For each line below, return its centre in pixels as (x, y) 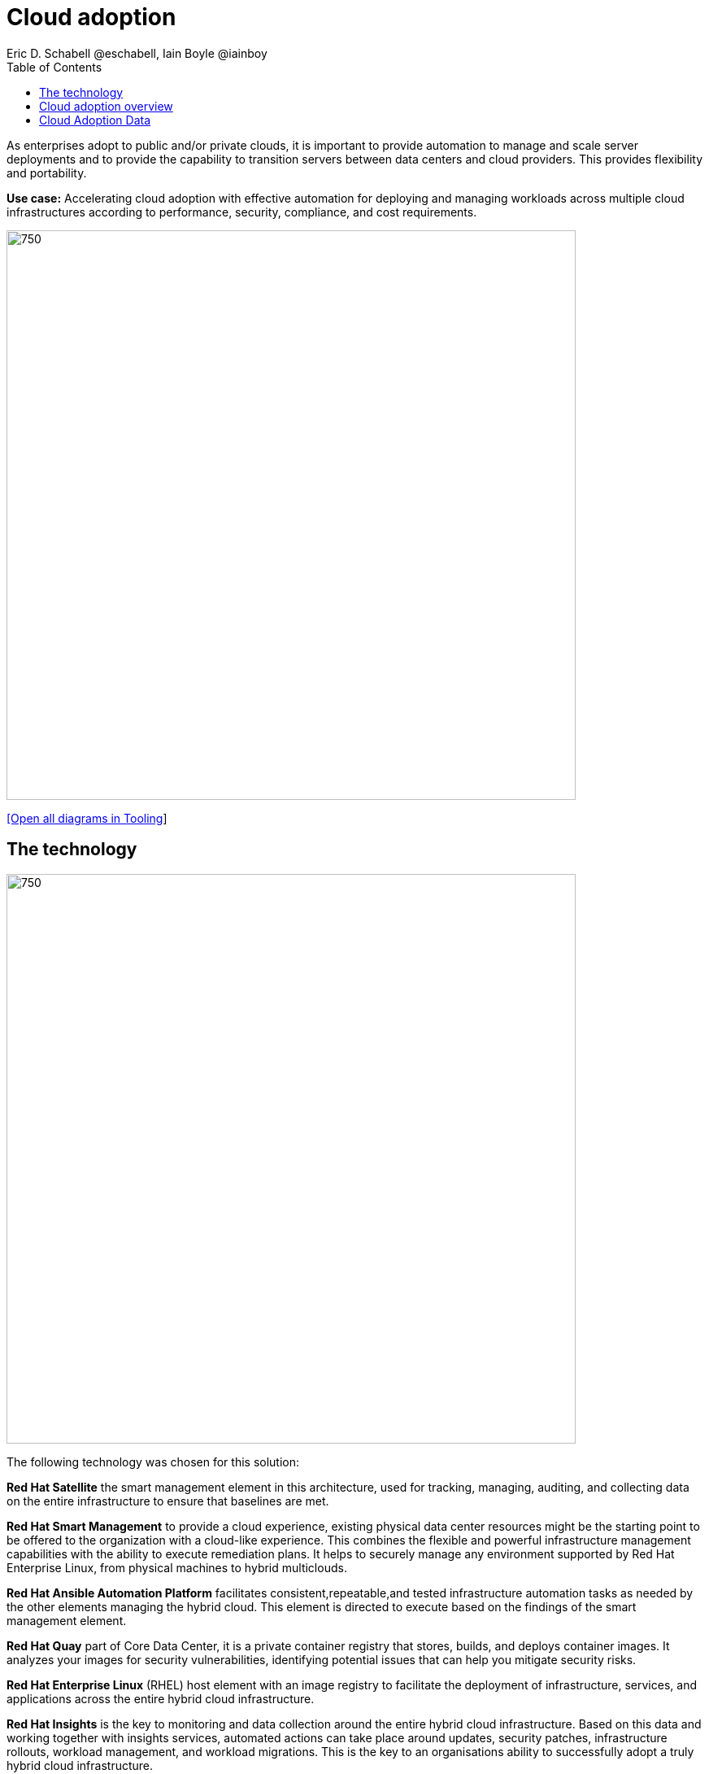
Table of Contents (54, 67)
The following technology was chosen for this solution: (153, 1462)
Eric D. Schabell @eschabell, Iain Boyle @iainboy (137, 53)
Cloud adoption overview (106, 106)
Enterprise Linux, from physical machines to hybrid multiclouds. (177, 1567)
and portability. (47, 173)
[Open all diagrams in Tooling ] (87, 818)
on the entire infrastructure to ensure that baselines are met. (168, 1501)
